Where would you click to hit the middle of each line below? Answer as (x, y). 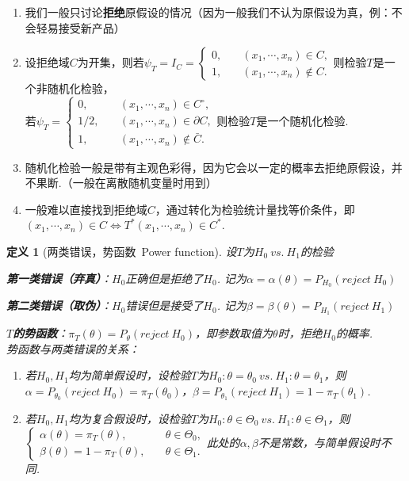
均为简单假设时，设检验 (130, 375)
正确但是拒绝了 (164, 278)
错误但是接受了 (164, 305)
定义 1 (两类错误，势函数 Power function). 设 (122, 251)
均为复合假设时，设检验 (130, 418)
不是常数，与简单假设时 (319, 442)
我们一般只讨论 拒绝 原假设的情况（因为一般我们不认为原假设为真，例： (208, 12)
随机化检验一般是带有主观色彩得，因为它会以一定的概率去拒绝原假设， (208, 167)
